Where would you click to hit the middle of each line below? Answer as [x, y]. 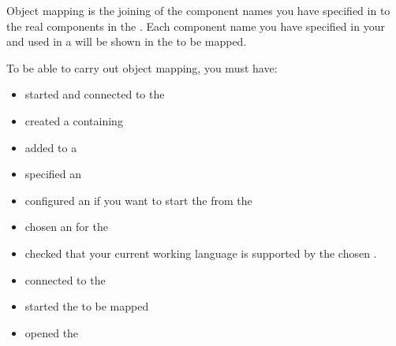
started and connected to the [95, 94]
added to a [51, 147]
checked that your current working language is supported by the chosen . [201, 253]
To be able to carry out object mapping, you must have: [142, 67]
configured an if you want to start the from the [138, 200]
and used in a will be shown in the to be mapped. [127, 41]
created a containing [74, 120]
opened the [52, 332]
